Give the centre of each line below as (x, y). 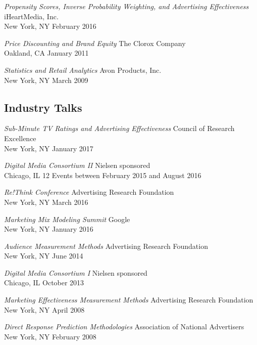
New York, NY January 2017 (49, 148)
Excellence (20, 138)
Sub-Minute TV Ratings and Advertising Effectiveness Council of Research (119, 128)
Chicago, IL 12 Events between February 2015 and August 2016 (103, 175)
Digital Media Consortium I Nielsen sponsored (76, 272)
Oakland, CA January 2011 (46, 53)
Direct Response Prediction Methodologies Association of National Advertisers (124, 327)
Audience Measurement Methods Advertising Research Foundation (106, 246)
